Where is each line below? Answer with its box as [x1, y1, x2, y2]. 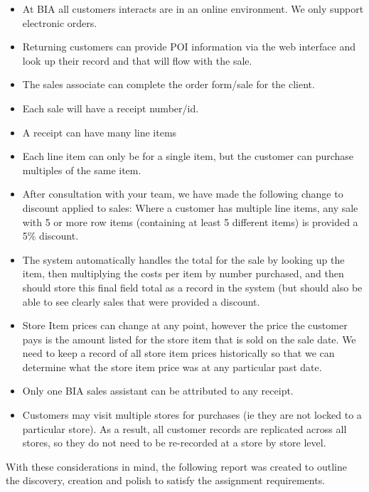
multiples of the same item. [22, 162, 141, 177]
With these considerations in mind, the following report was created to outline [6, 459, 347, 474]
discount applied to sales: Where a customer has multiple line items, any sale [22, 200, 358, 215]
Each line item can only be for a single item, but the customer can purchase [22, 149, 354, 164]
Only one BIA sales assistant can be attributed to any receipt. [22, 383, 294, 398]
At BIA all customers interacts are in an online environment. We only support [22, 1, 364, 16]
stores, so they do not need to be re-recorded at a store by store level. [22, 435, 326, 450]
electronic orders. [22, 15, 97, 30]
